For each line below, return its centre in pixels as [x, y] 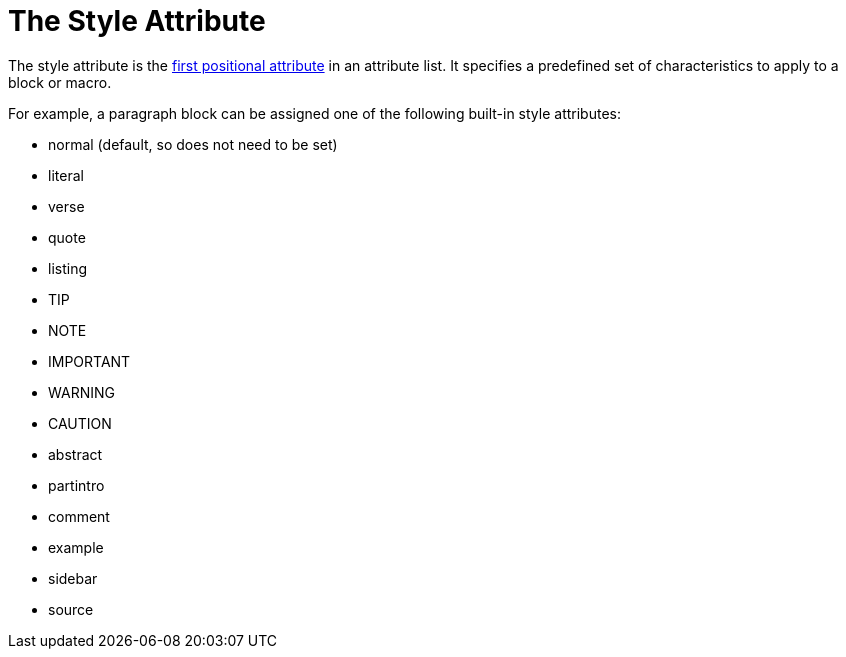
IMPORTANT [89, 361]
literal [66, 175]
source [71, 609]
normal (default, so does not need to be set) [193, 144]
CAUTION [80, 423]
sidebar [73, 578]
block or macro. [60, 82]
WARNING [81, 392]
